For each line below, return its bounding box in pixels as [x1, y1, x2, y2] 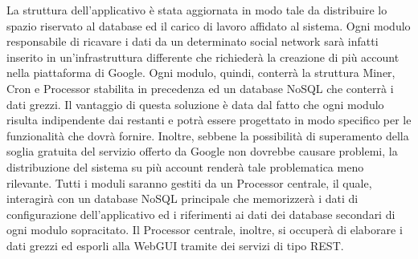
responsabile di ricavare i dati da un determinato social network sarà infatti [6, 33, 379, 50]
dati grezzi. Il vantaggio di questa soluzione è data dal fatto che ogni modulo [6, 95, 384, 112]
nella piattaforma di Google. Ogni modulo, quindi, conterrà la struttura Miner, [6, 64, 395, 81]
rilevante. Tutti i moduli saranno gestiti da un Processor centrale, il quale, [6, 174, 372, 191]
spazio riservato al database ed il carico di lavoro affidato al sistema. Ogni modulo [6, 17, 411, 34]
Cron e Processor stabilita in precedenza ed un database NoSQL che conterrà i [6, 79, 394, 96]
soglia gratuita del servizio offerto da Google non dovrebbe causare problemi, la [6, 143, 398, 160]
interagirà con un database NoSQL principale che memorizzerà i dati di [6, 190, 359, 207]
